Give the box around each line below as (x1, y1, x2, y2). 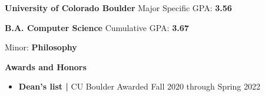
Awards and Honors (5, 60, 87, 73)
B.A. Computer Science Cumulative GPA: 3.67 (5, 21, 189, 33)
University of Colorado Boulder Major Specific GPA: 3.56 (5, 2, 232, 13)
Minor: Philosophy (5, 41, 77, 53)
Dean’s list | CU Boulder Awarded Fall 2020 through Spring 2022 (18, 80, 260, 92)
